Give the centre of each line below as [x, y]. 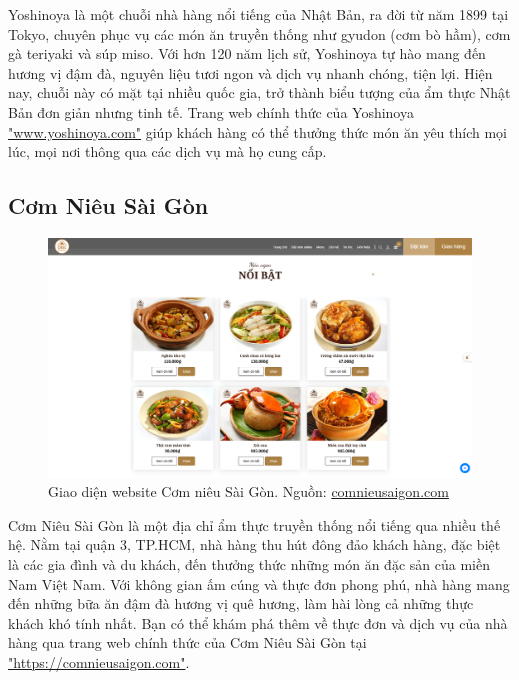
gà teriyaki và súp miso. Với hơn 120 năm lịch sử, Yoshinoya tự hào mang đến [247, 53]
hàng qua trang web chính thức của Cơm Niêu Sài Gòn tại [187, 642]
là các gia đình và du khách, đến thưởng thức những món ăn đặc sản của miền [249, 564]
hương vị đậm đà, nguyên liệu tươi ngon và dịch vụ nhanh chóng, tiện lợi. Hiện [250, 72]
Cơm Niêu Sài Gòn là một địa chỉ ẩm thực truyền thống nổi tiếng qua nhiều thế [254, 524]
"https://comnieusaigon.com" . [99, 662]
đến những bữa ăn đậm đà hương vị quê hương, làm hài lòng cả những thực [241, 603]
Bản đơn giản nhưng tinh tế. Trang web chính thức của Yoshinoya [211, 111]
